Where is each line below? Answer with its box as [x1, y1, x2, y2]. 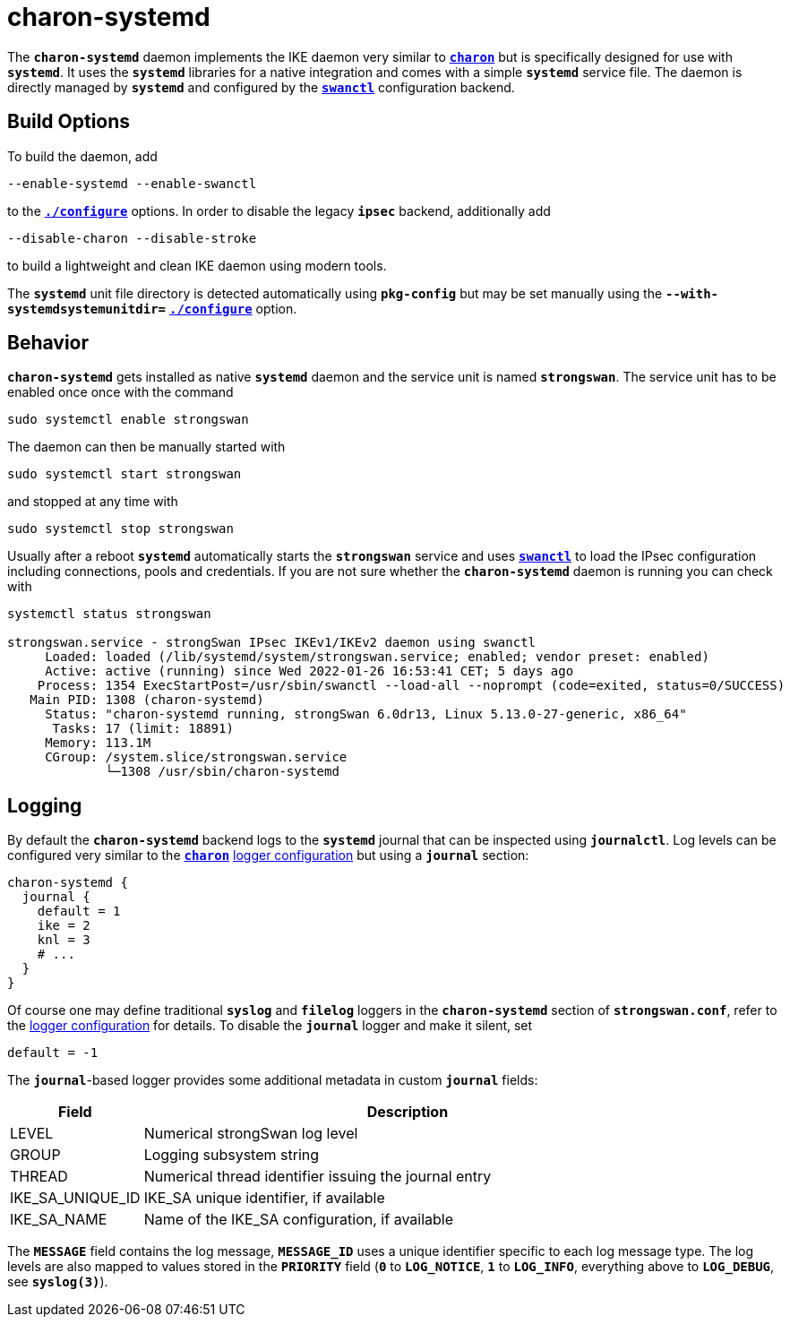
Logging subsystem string [143, 1146, 320, 1165]
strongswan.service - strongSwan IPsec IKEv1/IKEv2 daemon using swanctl [7, 635, 537, 650]
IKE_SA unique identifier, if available [143, 1189, 385, 1208]
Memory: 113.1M [45, 735, 151, 751]
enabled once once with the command [7, 384, 234, 400]
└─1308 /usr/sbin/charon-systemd [105, 764, 339, 779]
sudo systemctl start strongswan [7, 467, 242, 482]
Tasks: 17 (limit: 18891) [52, 721, 234, 736]
